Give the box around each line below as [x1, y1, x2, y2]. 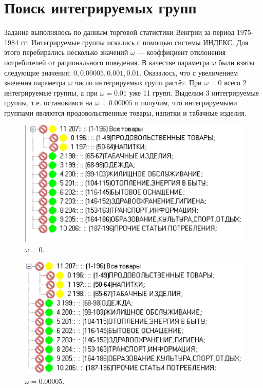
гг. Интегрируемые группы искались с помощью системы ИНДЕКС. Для [21, 36, 249, 47]
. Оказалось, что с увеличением [139, 67, 238, 78]
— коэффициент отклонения [137, 47, 226, 58]
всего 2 [224, 77, 247, 88]
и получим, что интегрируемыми [135, 97, 237, 108]
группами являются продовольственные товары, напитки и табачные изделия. [4, 107, 247, 118]
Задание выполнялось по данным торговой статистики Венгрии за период [4, 27, 235, 38]
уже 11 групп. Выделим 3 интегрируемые [129, 87, 259, 98]
